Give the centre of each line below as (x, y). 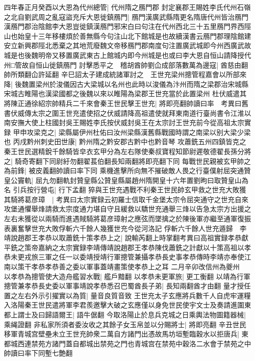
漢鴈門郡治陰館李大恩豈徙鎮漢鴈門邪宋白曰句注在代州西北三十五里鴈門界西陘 (127, 26)
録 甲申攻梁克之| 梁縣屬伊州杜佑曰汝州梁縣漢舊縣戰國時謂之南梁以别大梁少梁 (127, 132)
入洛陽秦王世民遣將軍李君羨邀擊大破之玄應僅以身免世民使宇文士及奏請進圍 (124, 305)
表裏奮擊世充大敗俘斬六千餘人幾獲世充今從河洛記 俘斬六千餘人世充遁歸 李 (125, 228)
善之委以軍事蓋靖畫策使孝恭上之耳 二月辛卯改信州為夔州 (149, 267)
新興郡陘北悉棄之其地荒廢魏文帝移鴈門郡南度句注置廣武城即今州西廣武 (131, 45)
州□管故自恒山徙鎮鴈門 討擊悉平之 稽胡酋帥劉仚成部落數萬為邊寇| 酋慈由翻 (126, 64)
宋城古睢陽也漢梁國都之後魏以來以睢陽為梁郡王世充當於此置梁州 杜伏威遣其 (125, 93)
